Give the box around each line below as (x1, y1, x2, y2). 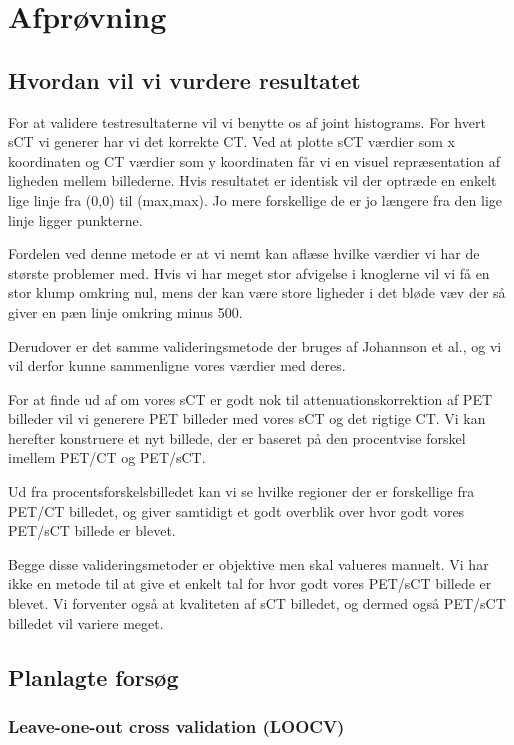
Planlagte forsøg (8, 661, 179, 692)
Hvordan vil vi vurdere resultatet (8, 64, 361, 95)
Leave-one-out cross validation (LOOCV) (8, 713, 345, 738)
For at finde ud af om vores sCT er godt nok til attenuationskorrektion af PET (8, 388, 493, 409)
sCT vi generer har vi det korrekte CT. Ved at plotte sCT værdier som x (8, 131, 455, 152)
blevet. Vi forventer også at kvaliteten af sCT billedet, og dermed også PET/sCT (8, 593, 506, 614)
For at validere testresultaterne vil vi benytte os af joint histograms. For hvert (8, 111, 486, 132)
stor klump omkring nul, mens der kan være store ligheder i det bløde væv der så (8, 282, 506, 303)
